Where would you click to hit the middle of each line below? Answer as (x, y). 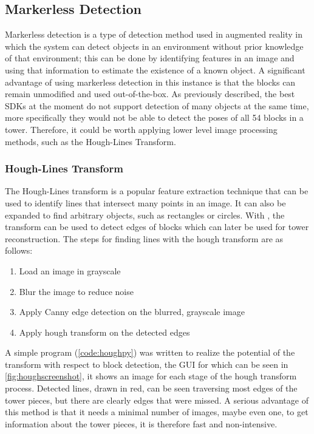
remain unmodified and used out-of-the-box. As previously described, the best (150, 94)
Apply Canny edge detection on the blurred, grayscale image (132, 312)
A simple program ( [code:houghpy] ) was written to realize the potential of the (150, 352)
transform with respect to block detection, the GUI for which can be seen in (147, 364)
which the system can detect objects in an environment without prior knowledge (154, 46)
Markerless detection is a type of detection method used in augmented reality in (154, 34)
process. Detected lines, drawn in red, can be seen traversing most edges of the (151, 388)
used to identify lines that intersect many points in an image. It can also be (145, 202)
